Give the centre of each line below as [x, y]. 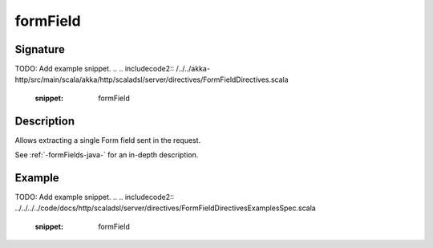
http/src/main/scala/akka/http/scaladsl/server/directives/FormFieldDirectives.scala [152, 79]
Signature [40, 49]
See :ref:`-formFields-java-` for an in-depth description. [107, 155]
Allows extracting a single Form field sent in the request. [108, 140]
